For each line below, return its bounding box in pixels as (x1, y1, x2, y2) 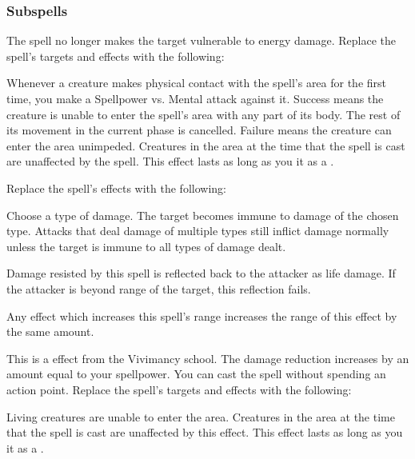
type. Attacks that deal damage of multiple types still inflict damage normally (6, 222, 389, 239)
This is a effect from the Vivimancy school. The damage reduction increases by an (6, 349, 409, 366)
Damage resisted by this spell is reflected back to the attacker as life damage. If (6, 265, 396, 281)
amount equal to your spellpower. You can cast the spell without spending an (6, 365, 386, 382)
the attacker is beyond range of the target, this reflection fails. (6, 280, 311, 297)
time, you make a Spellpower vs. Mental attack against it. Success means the (6, 90, 384, 106)
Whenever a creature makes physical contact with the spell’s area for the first (6, 74, 387, 91)
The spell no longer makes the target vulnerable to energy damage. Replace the (6, 32, 396, 49)
